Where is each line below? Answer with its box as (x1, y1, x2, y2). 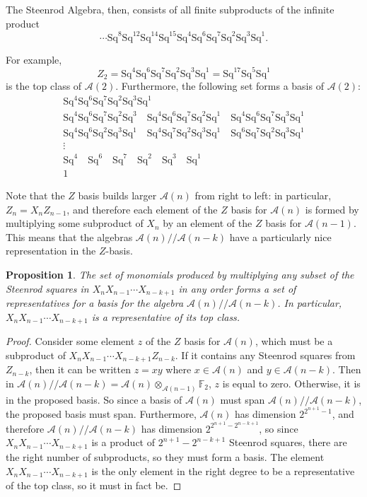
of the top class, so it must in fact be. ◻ (6, 477, 182, 492)
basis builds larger (78, 188, 157, 203)
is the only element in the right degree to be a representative (91, 463, 355, 478)
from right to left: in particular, (194, 188, 332, 203)
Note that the (6, 188, 65, 203)
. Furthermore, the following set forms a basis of (115, 78, 324, 93)
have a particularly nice (229, 229, 332, 244)
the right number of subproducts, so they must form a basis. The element (6, 449, 325, 464)
